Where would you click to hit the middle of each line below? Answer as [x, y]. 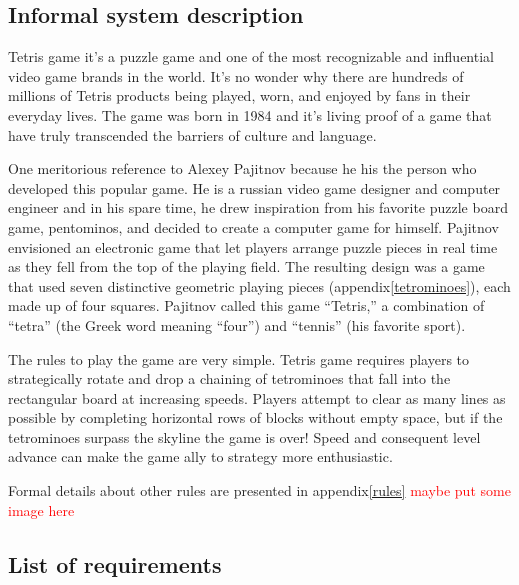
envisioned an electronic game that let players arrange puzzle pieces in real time [253, 246]
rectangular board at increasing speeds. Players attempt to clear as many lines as [257, 397]
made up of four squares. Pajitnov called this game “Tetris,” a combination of [246, 305]
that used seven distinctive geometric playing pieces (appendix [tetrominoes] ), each [259, 285]
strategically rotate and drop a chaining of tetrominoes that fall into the [229, 378]
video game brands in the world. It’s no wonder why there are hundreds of [236, 75]
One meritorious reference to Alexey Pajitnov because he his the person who [242, 168]
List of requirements [115, 563]
